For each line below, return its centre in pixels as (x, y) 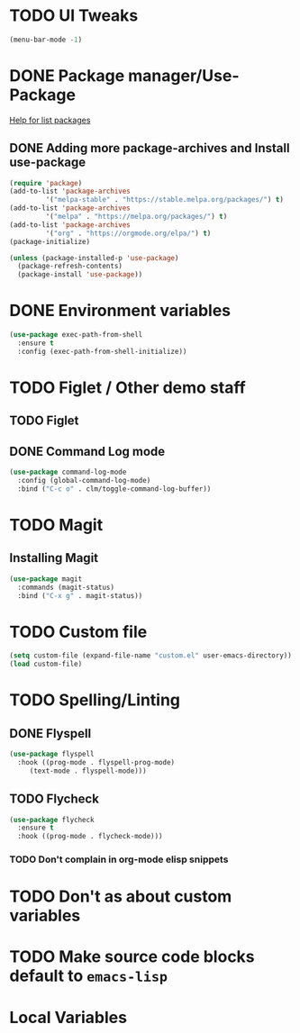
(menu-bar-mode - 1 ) (46, 40)
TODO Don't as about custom (121, 897)
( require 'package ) (46, 183)
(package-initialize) (50, 241)
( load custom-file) (46, 664)
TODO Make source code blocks (132, 957)
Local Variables (68, 1017)
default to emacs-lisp (89, 976)
